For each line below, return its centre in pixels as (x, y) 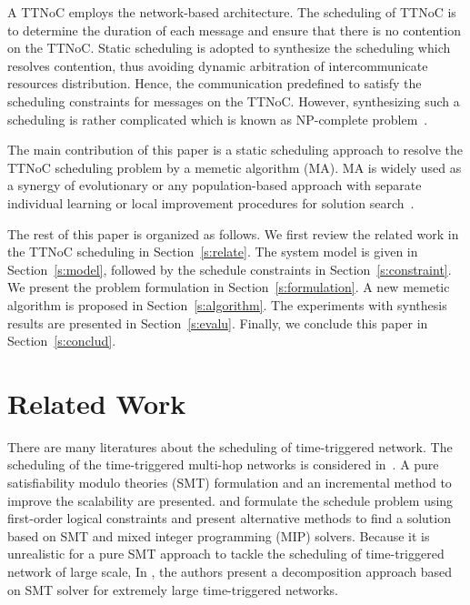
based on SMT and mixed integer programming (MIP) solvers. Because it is (219, 535)
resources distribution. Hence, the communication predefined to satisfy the (215, 83)
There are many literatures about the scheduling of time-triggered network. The (230, 446)
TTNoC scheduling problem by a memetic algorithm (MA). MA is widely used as (235, 167)
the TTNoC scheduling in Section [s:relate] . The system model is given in (213, 252)
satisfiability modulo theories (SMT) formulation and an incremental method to (230, 482)
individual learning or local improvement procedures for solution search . (211, 202)
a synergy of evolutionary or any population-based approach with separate (215, 185)
